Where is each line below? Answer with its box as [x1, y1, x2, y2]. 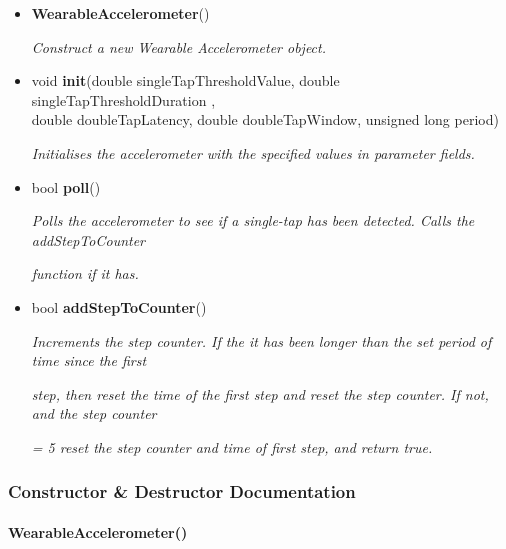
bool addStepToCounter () [31, 296, 207, 317]
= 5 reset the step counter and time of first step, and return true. [31, 436, 433, 457]
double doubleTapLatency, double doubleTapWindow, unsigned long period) [31, 109, 499, 130]
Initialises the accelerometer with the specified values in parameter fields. [31, 142, 475, 163]
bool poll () [31, 176, 101, 197]
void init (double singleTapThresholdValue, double [31, 70, 340, 91]
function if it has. [31, 263, 139, 284]
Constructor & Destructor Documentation [8, 479, 356, 504]
